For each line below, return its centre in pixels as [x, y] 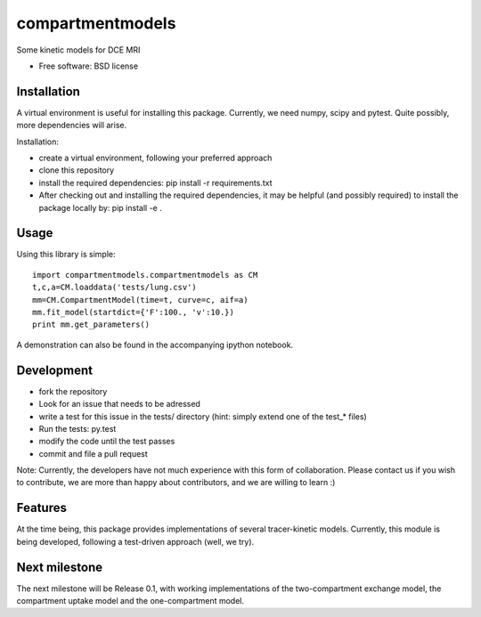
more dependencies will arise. [72, 126]
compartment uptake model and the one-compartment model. [130, 601]
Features [41, 508]
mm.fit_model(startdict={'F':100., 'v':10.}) [134, 313]
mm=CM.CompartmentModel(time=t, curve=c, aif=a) [140, 300]
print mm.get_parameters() [91, 325]
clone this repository [77, 170]
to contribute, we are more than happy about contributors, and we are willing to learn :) [176, 483]
